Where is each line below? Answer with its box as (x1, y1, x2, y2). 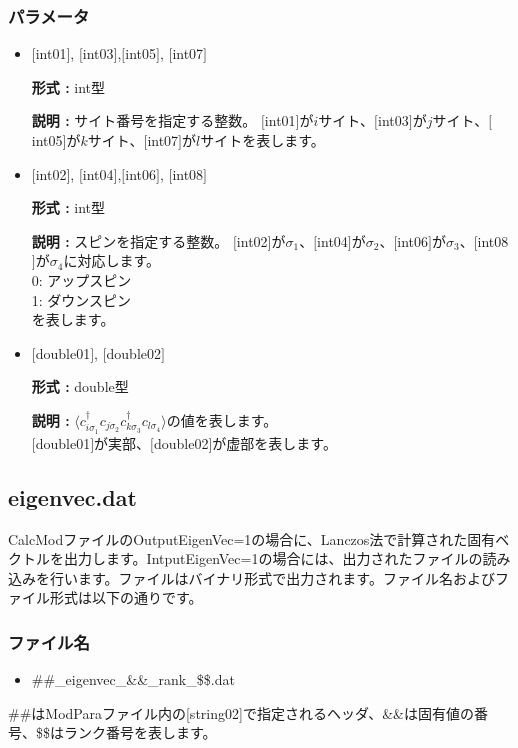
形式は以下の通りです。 (49, 587, 203, 608)
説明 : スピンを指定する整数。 (31, 230, 229, 251)
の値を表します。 (166, 409, 278, 430)
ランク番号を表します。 (63, 722, 217, 743)
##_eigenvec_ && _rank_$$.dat (31, 669, 235, 690)
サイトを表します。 (200, 130, 325, 150)
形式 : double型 (31, 376, 129, 397)
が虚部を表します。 (212, 432, 337, 453)
